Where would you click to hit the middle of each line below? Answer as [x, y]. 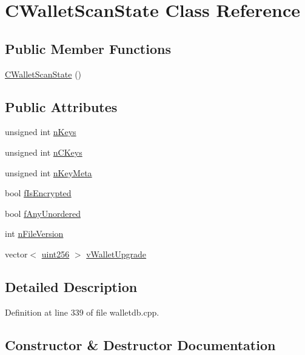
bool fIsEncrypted [38, 193]
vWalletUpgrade [116, 254]
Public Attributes [61, 106]
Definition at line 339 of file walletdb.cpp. [82, 312]
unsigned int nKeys [41, 132]
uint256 [55, 254]
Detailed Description [71, 286]
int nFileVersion [34, 234]
